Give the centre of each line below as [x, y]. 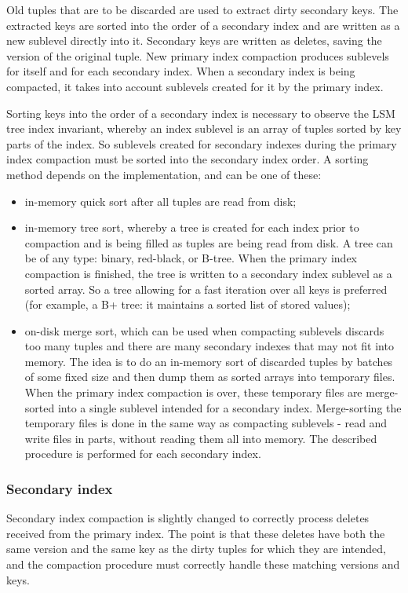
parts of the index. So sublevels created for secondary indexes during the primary [202, 143]
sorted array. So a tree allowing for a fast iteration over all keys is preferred [206, 289]
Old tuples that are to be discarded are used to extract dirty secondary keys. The [202, 9]
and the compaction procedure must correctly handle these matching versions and [203, 564]
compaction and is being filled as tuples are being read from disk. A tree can [209, 242]
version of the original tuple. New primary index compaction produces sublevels [198, 55]
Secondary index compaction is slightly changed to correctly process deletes [188, 518]
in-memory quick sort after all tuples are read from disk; [160, 201]
